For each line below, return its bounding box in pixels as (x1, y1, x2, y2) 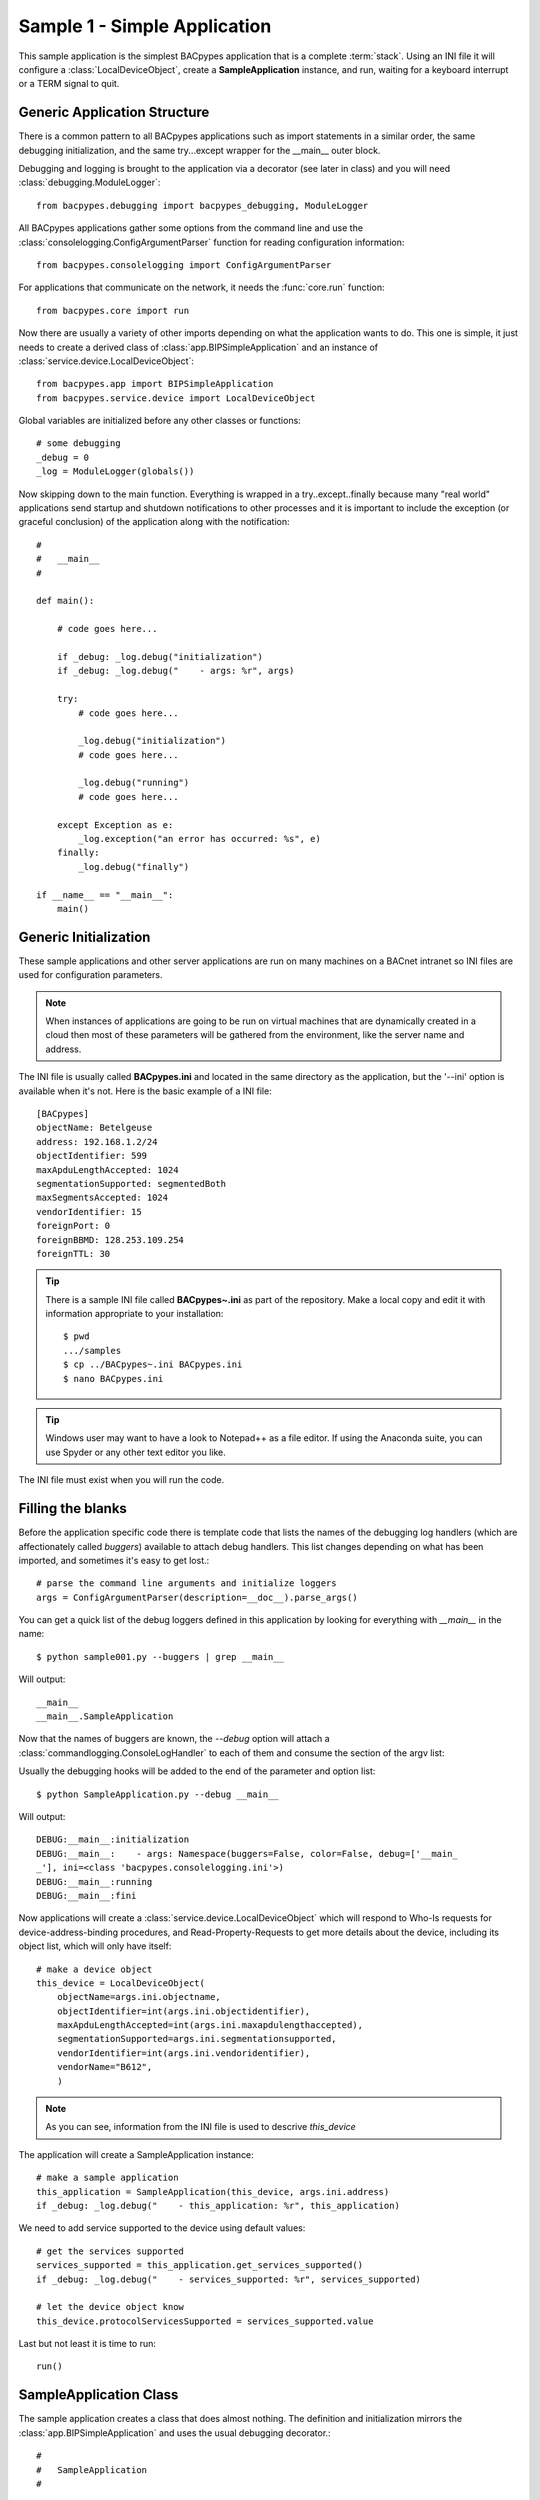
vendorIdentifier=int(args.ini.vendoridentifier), (56, 2047, 311, 2059)
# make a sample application (36, 2172, 179, 2184)
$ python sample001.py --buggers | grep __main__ (36, 1651, 285, 1662)
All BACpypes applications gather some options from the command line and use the (18, 222, 364, 234)
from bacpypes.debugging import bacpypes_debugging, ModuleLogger (36, 200, 369, 211)
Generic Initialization (18, 928, 151, 945)
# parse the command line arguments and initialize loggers (36, 1578, 337, 1589)
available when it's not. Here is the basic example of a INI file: (18, 1085, 272, 1097)
